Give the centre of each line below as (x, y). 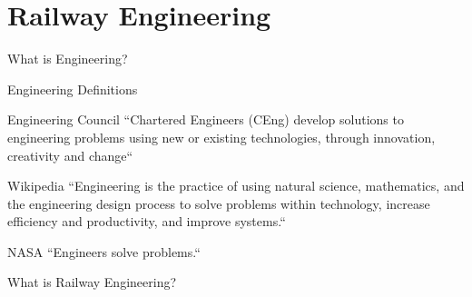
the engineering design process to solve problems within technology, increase (219, 203)
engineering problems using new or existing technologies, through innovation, (221, 137)
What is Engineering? (68, 59)
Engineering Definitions (73, 89)
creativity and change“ (70, 155)
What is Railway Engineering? (92, 282)
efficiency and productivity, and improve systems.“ (147, 221)
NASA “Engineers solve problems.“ (104, 251)
